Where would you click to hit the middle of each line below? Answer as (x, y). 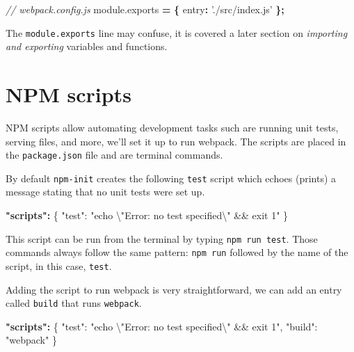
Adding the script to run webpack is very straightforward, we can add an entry (174, 289)
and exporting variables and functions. (87, 46)
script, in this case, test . (59, 265)
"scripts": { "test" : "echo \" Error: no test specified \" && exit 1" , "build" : (162, 326)
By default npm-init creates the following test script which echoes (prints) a (171, 178)
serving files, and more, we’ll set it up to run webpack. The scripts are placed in (176, 141)
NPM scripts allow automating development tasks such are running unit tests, (172, 127)
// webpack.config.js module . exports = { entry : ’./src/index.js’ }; (145, 9)
